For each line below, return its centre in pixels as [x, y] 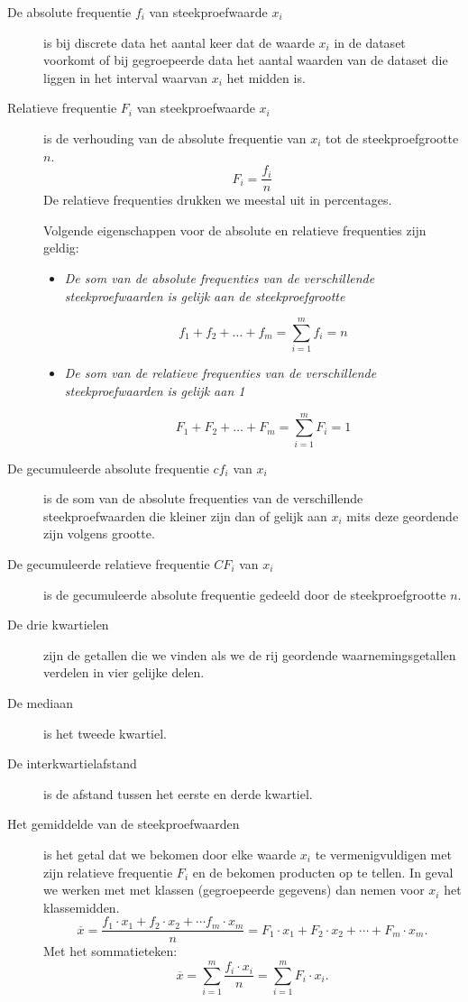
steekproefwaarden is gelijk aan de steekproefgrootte [205, 295]
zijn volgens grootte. [99, 533]
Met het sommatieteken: [110, 951]
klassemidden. [82, 907]
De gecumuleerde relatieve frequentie [109, 564]
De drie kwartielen [58, 625]
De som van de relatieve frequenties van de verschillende [220, 373]
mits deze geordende [403, 515]
